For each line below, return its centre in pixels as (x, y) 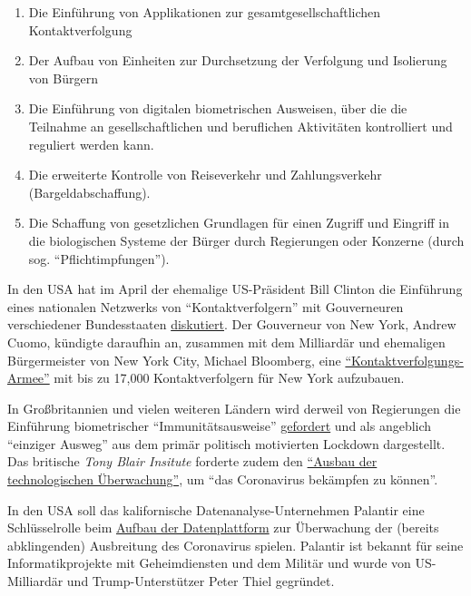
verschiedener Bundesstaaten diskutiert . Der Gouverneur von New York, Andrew (232, 324)
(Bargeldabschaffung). (89, 192)
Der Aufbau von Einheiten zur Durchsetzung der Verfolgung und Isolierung (238, 60)
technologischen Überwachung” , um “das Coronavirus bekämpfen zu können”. (223, 479)
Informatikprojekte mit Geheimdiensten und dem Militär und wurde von (209, 563)
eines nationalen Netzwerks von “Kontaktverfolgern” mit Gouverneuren (206, 306)
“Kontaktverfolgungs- (404, 360)
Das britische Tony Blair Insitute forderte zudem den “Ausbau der (192, 461)
